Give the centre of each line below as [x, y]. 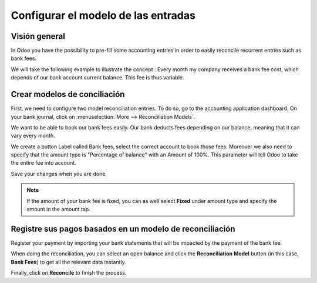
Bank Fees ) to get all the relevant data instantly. [68, 262]
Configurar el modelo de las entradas [103, 15]
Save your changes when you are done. [59, 174]
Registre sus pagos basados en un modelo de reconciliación [123, 229]
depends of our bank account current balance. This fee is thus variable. [97, 78]
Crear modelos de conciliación [68, 94]
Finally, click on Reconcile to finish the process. [69, 273]
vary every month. [33, 136]
